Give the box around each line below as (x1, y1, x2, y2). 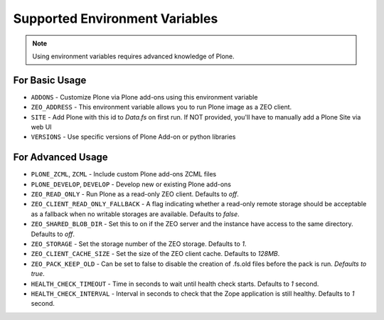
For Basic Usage (13, 74, 87, 86)
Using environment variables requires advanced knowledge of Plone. (32, 52, 235, 60)
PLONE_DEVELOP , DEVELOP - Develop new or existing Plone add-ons (31, 180, 231, 188)
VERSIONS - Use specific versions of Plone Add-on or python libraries (31, 132, 236, 142)
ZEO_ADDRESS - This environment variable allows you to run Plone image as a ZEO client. (31, 103, 292, 112)
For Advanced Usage (13, 151, 108, 164)
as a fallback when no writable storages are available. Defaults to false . (31, 210, 240, 218)
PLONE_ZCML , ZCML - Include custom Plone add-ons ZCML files (31, 170, 217, 178)
